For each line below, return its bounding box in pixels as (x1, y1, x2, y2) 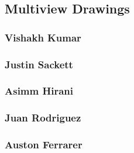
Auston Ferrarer (5, 137, 83, 152)
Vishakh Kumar (5, 30, 81, 44)
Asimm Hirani (5, 84, 73, 98)
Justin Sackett (5, 57, 73, 71)
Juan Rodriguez (5, 110, 81, 125)
